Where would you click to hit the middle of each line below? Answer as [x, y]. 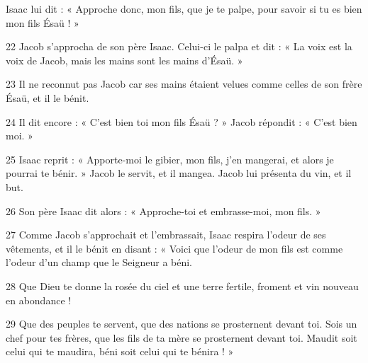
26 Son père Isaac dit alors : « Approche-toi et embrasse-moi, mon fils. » [163, 211]
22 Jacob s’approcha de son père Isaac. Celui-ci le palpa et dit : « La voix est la [179, 46]
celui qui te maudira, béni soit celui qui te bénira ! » [120, 351]
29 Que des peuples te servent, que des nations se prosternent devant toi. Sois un [182, 324]
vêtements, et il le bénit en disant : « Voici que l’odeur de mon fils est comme [174, 248]
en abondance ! [39, 300]
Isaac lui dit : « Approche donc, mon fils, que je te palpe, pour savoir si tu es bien [184, 8]
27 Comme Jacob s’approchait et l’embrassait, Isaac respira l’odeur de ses [166, 235]
